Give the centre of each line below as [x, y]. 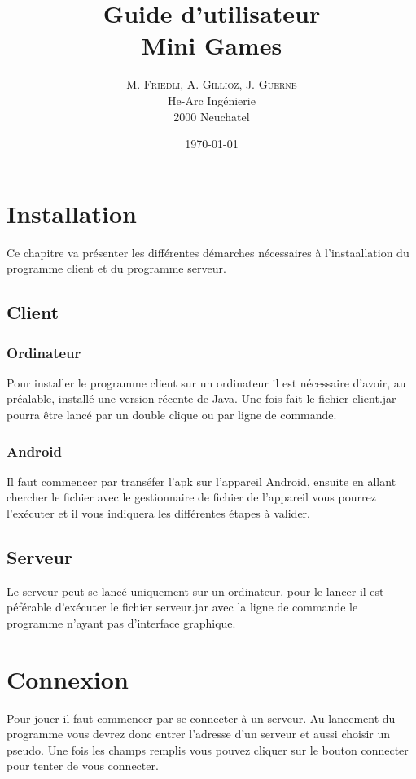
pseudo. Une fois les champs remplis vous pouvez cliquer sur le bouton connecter [208, 749]
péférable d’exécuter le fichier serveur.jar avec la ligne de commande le [182, 607]
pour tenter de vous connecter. [83, 766]
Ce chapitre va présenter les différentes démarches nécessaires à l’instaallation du [208, 252]
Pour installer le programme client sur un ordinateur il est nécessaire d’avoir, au [206, 382]
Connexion [68, 678]
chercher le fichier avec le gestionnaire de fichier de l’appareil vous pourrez [191, 497]
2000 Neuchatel [212, 116]
